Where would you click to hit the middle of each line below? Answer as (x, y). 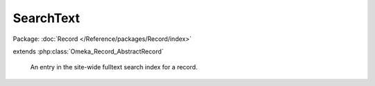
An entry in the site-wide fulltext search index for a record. (114, 67)
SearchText (46, 18)
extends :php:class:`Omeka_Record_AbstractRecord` (88, 51)
